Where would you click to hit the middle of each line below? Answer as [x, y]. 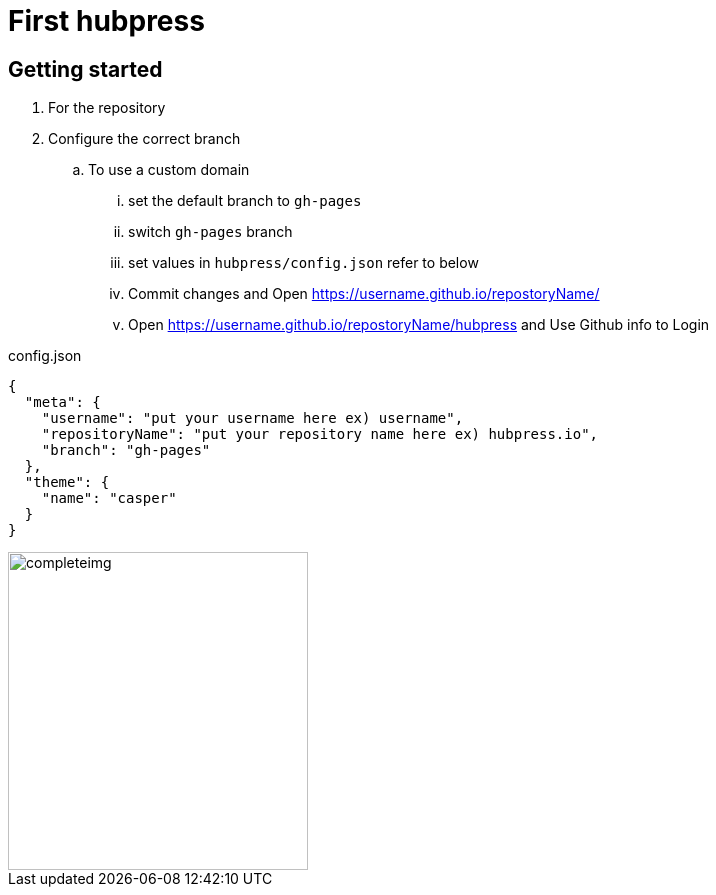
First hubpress [106, 21]
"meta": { [62, 402]
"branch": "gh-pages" [126, 450]
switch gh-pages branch [210, 232]
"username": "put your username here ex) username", [252, 418]
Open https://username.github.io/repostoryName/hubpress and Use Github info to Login [419, 325]
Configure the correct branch [144, 139]
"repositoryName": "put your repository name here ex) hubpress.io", [320, 434]
